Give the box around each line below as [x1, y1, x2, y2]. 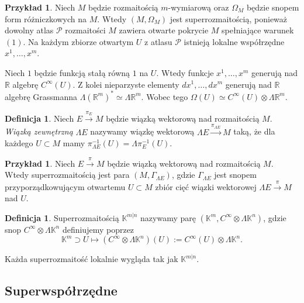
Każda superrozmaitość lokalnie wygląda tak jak [5, 253, 178, 265]
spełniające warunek [222, 24, 294, 36]
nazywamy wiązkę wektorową [90, 125, 195, 137]
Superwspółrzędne [5, 281, 118, 299]
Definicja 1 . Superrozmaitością [5, 211, 119, 223]
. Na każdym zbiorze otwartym [23, 35, 134, 47]
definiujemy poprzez [62, 223, 134, 235]
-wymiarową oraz [168, 1, 229, 13]
